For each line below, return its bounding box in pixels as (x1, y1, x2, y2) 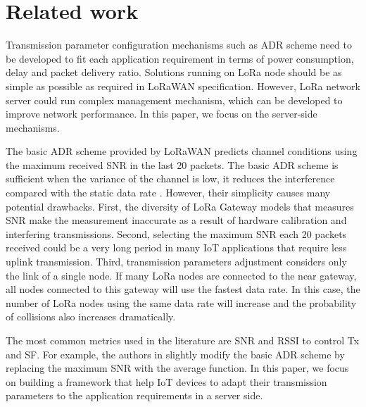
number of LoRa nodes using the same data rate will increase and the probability (6, 295, 357, 310)
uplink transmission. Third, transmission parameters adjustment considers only (6, 254, 347, 269)
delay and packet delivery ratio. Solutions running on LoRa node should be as (6, 65, 342, 80)
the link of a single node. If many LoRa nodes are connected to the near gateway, (6, 268, 357, 282)
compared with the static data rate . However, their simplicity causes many (6, 185, 331, 200)
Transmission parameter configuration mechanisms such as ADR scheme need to (6, 37, 352, 52)
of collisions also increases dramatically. (6, 309, 176, 324)
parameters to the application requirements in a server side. (6, 388, 263, 403)
